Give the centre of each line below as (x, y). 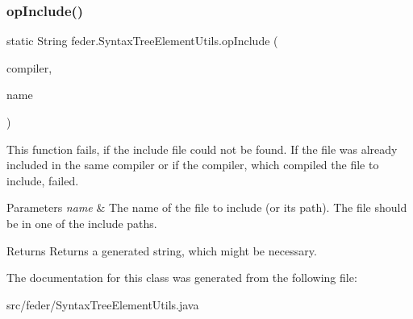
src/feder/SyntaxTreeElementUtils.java (103, 304)
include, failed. (43, 180)
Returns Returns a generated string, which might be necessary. (162, 250)
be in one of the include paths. (82, 223)
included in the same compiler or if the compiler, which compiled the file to (193, 165)
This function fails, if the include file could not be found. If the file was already (202, 149)
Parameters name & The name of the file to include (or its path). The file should (207, 207)
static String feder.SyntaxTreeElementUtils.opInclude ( (142, 41)
